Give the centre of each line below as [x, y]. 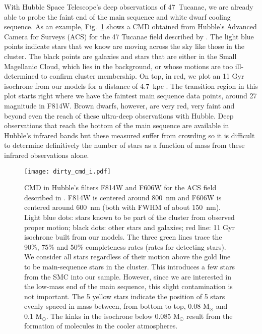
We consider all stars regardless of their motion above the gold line [127, 257]
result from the [209, 316]
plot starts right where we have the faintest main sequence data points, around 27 [130, 96]
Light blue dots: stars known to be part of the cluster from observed [129, 217]
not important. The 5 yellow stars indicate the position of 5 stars [125, 296]
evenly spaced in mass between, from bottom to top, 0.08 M [117, 306]
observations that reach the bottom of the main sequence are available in [117, 125]
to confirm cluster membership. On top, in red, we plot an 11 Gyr [143, 76]
